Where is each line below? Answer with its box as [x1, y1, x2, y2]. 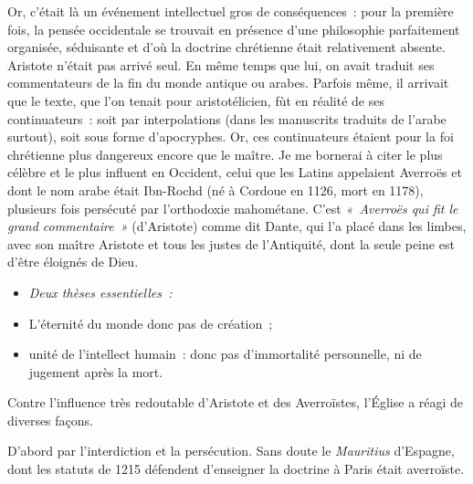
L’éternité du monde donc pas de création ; [28, 313, 273, 332]
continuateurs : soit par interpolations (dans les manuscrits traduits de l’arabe [7, 109, 447, 128]
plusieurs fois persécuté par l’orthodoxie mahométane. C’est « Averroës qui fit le [7, 198, 458, 217]
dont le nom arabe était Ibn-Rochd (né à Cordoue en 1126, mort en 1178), [7, 180, 424, 199]
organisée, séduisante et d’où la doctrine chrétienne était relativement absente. [7, 37, 446, 57]
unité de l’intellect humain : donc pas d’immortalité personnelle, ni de [28, 344, 422, 363]
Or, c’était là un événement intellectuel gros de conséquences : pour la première [7, 2, 454, 20]
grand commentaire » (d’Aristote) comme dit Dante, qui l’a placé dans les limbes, [7, 216, 467, 236]
